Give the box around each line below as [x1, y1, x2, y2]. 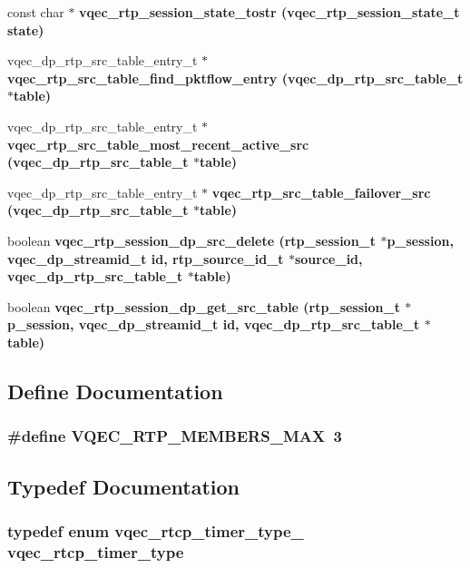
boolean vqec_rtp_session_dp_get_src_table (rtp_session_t [7, 297, 400, 316]
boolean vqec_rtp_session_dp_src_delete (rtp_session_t [7, 230, 377, 250]
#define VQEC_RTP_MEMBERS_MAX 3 [7, 425, 342, 447]
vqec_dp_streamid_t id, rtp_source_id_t [7, 249, 284, 268]
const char [7, 3, 64, 21]
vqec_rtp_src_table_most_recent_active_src [7, 134, 309, 153]
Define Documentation [7, 377, 223, 405]
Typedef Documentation [7, 472, 240, 500]
